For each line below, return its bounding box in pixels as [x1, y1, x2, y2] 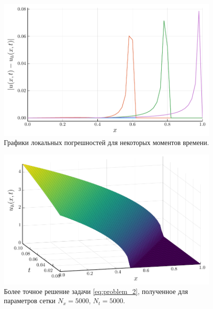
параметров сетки [4, 295, 56, 306]
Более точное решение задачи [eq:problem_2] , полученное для [4, 286, 188, 296]
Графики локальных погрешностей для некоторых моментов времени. [4, 137, 209, 147]
